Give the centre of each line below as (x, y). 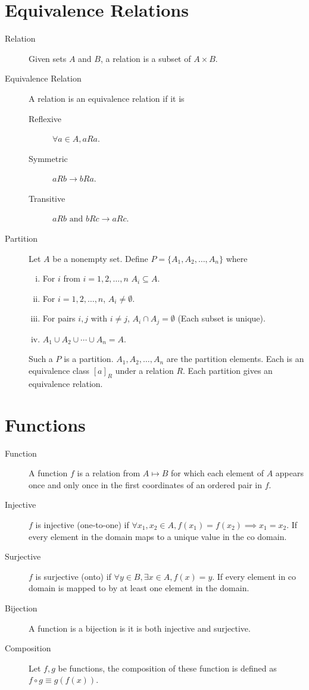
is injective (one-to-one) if (82, 524)
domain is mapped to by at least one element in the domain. (139, 588)
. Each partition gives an (228, 371)
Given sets (48, 58)
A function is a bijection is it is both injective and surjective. (140, 628)
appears (289, 473)
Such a (41, 359)
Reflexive (45, 118)
